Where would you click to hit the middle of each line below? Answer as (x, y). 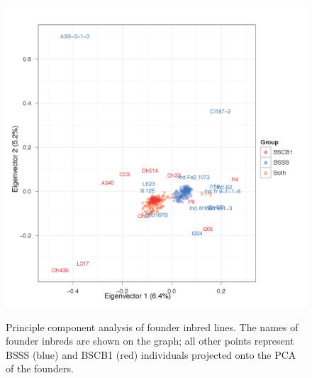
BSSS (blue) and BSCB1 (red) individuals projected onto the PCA (151, 354)
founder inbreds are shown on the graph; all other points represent (150, 341)
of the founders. (40, 368)
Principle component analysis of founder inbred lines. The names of (152, 326)
